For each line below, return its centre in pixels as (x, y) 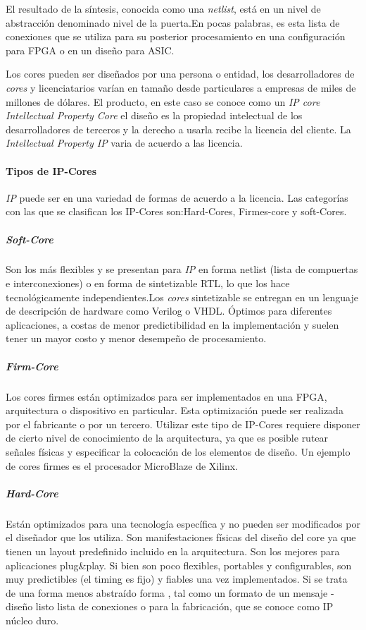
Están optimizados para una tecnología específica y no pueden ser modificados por (183, 523)
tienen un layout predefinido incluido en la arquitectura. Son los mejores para (173, 551)
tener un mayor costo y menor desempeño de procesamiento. (136, 338)
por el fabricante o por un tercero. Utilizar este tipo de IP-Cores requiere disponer (183, 424)
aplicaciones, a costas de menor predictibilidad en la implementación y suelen (172, 324)
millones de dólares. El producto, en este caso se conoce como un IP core (163, 101)
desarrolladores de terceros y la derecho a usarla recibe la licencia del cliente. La (178, 129)
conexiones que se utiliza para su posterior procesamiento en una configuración (176, 36)
